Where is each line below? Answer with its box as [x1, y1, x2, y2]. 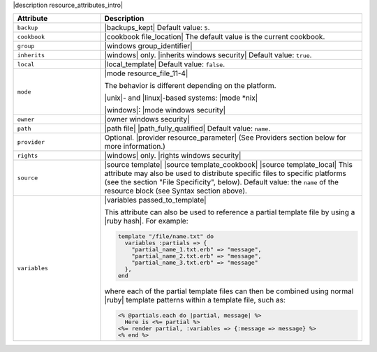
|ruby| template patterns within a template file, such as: [104, 295, 286, 305]
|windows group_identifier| [104, 41, 193, 51]
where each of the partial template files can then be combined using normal [104, 286, 354, 296]
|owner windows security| [104, 115, 190, 124]
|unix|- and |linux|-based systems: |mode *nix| [104, 93, 258, 103]
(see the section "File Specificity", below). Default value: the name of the [104, 177, 339, 187]
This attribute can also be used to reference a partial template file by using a [104, 207, 355, 217]
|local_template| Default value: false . [104, 59, 226, 69]
